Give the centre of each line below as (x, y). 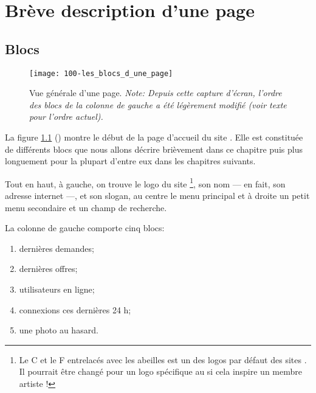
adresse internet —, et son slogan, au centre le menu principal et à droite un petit (157, 196)
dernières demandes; (57, 248)
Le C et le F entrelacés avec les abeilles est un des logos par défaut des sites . (163, 359)
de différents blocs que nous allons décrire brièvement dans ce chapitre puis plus (154, 149)
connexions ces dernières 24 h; (75, 309)
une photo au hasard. (59, 330)
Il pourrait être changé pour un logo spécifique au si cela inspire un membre (160, 371)
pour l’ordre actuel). (66, 117)
